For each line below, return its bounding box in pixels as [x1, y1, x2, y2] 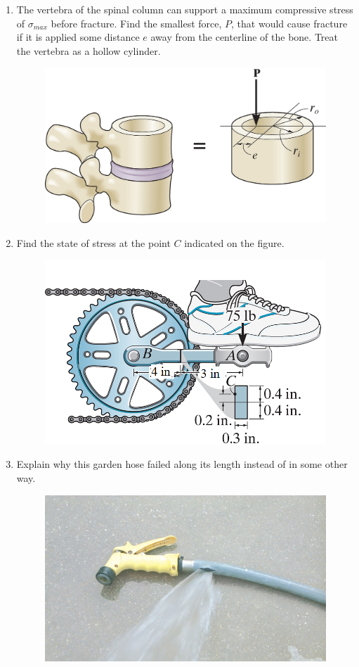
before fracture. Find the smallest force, [51, 15, 222, 30]
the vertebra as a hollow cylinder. [16, 43, 161, 58]
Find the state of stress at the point [16, 235, 171, 250]
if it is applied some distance [16, 30, 140, 44]
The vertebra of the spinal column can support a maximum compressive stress [16, 2, 353, 16]
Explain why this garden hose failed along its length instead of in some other [16, 457, 348, 471]
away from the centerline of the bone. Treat [150, 30, 338, 44]
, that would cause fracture [231, 15, 348, 30]
